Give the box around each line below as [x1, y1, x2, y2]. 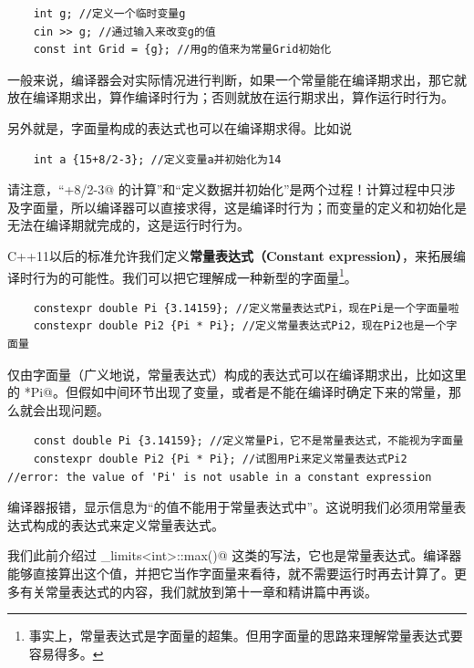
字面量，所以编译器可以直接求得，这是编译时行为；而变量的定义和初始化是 [19, 197, 467, 216]
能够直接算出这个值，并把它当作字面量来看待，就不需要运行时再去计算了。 [7, 563, 454, 582]
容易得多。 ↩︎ [28, 643, 104, 663]
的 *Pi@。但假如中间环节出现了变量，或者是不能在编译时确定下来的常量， [7, 382, 448, 402]
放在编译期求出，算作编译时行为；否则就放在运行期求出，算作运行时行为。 [7, 88, 454, 107]
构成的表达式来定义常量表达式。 [32, 515, 224, 534]
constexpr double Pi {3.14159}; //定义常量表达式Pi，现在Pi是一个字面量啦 [33, 301, 459, 315]
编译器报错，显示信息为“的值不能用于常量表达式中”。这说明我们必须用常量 [7, 497, 454, 517]
